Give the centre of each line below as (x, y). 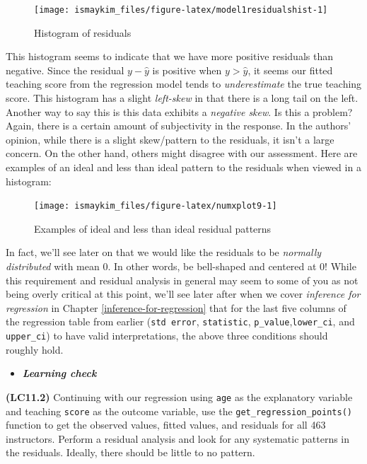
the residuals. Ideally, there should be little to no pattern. (130, 452)
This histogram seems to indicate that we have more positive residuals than (169, 56)
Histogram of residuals (83, 32)
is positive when (187, 70)
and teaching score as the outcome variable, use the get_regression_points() (179, 411)
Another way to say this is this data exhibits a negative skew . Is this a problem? (179, 111)
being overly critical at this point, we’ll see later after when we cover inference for (183, 294)
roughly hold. (35, 349)
